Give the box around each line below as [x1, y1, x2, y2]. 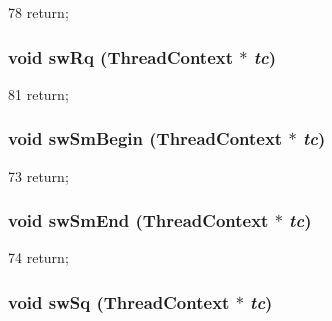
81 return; [8, 83, 69, 104]
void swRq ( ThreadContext [8, 44, 234, 69]
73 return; [8, 165, 69, 186]
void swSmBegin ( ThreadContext [8, 126, 283, 151]
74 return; [8, 247, 69, 268]
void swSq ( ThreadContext [8, 289, 230, 314]
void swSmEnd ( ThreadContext [8, 208, 269, 233]
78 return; [8, 2, 69, 22]
